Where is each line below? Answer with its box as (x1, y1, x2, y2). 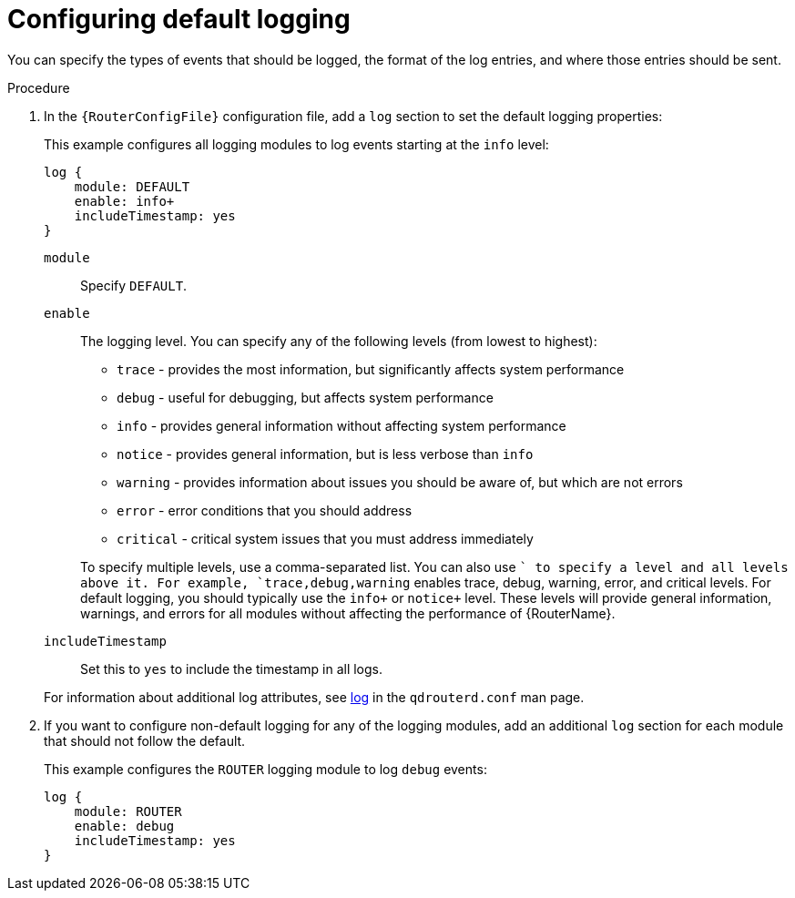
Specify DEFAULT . (80, 277, 188, 293)
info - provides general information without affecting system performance (117, 417, 566, 434)
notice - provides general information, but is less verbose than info (117, 445, 534, 462)
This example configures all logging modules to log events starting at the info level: (44, 136, 549, 152)
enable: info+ (74, 193, 175, 209)
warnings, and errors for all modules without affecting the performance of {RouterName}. (80, 605, 616, 621)
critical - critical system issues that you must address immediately (117, 530, 534, 546)
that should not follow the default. (44, 732, 246, 749)
